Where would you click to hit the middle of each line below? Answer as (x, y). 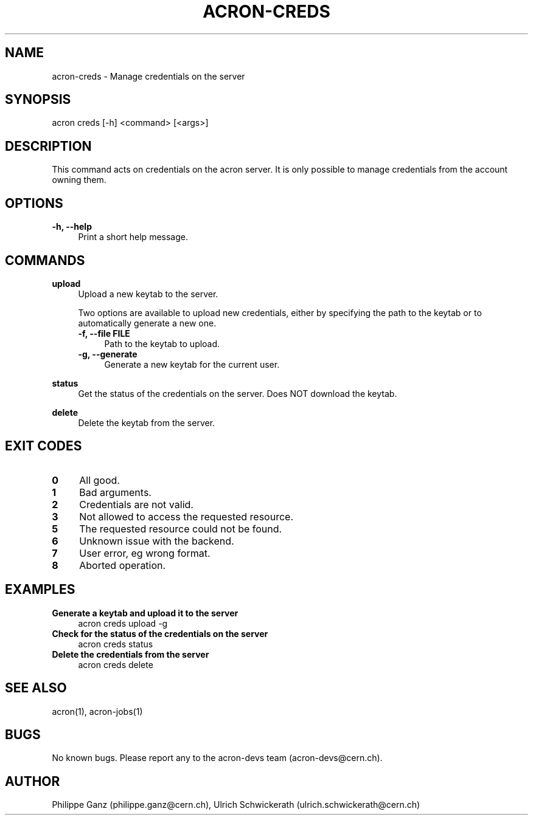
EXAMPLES (40, 590)
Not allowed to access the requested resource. (186, 516)
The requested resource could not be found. (181, 529)
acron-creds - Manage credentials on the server (148, 76)
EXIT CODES (44, 446)
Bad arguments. (115, 492)
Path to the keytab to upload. (162, 343)
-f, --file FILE (104, 333)
